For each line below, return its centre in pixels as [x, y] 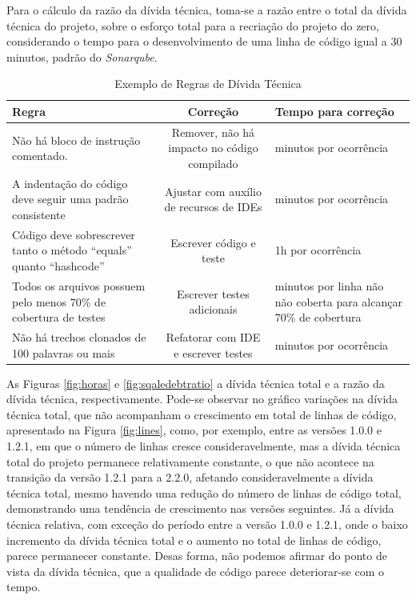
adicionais [213, 309]
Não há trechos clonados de [79, 336]
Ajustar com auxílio [213, 191]
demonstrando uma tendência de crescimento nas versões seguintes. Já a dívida [200, 508]
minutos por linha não [329, 285]
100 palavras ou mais [64, 352]
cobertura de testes [59, 317]
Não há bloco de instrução [76, 140]
